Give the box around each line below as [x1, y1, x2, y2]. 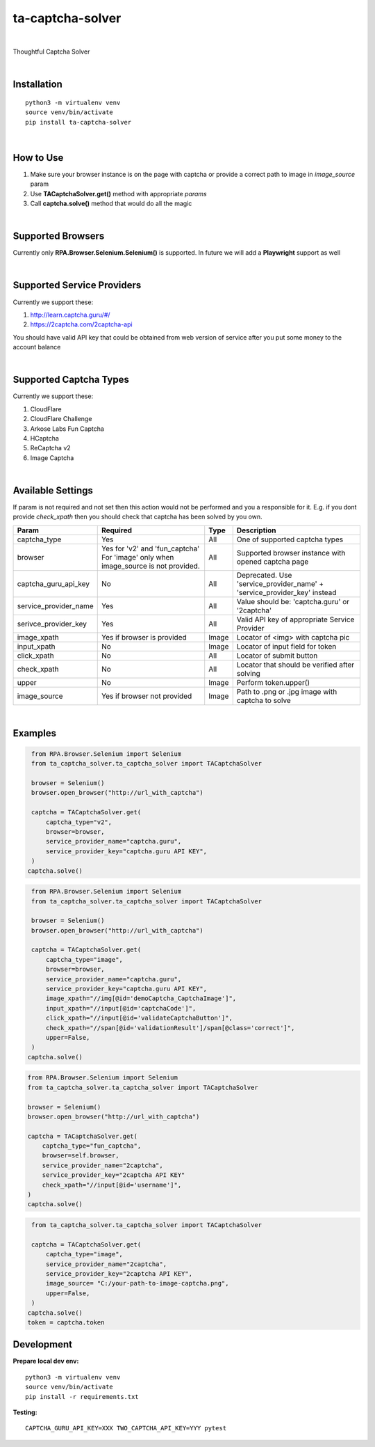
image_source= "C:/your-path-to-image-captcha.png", [45, 1279, 229, 1288]
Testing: [12, 1408, 37, 1416]
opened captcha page [236, 557, 309, 567]
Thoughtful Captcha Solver [12, 47, 90, 56]
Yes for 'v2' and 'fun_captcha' [101, 544, 200, 553]
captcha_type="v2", [45, 818, 112, 826]
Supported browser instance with [236, 548, 346, 558]
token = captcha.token [27, 1318, 105, 1326]
